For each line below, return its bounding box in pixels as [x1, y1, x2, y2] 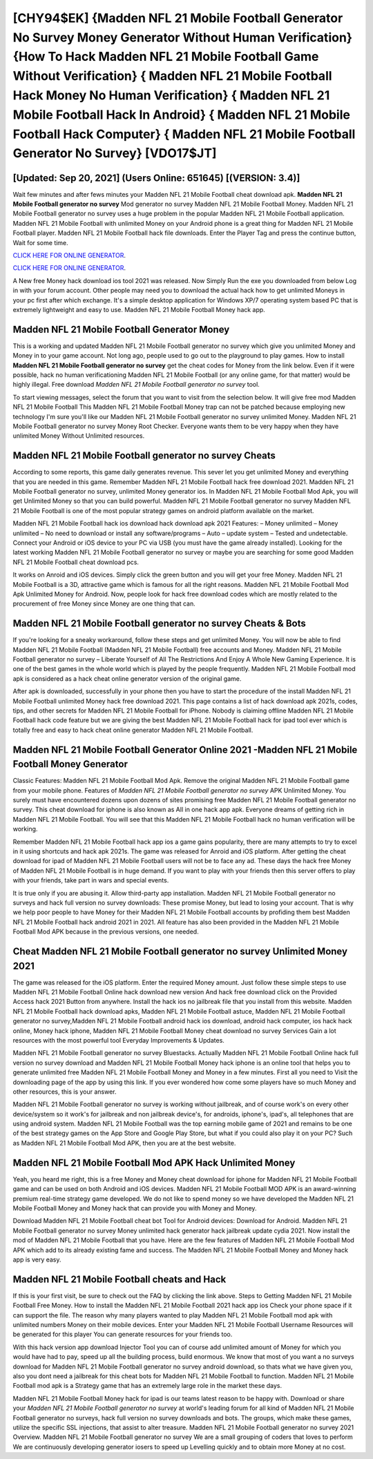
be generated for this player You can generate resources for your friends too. [12, 1330, 233, 1339]
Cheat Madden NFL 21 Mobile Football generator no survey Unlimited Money [12, 945, 348, 957]
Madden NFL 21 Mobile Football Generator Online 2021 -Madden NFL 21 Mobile [12, 744, 358, 755]
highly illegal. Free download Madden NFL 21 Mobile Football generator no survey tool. [12, 380, 260, 389]
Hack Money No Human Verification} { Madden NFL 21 [12, 87, 330, 103]
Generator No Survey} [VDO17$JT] [12, 146, 217, 162]
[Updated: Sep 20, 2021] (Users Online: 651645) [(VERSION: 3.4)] [12, 172, 300, 184]
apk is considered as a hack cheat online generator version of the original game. [12, 674, 242, 683]
